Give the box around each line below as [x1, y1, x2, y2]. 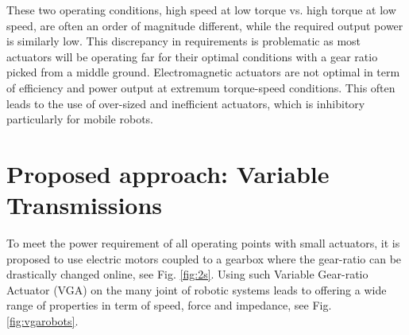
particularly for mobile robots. [6, 111, 153, 127]
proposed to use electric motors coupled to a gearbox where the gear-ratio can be [6, 250, 402, 267]
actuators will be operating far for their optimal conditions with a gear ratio [6, 48, 378, 64]
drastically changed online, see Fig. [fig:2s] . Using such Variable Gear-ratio [6, 266, 368, 282]
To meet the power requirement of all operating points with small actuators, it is [6, 235, 400, 251]
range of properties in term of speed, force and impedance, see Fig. [6, 297, 332, 314]
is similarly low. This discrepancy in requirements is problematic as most [6, 33, 361, 49]
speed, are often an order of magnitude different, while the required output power [6, 17, 403, 33]
